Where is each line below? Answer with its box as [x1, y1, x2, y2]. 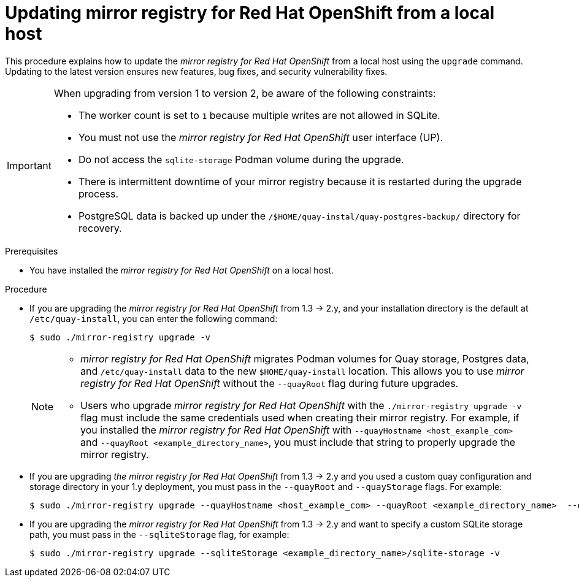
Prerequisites [5, 245, 58, 256]
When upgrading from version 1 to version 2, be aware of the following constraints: [53, 86, 436, 99]
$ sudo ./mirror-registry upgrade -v [29, 332, 211, 342]
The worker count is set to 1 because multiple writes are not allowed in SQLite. [78, 109, 440, 121]
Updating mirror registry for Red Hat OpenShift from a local [5, 2, 495, 23]
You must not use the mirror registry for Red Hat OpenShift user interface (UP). [78, 131, 443, 144]
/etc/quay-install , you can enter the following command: [29, 313, 278, 324]
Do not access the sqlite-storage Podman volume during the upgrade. [78, 153, 404, 166]
